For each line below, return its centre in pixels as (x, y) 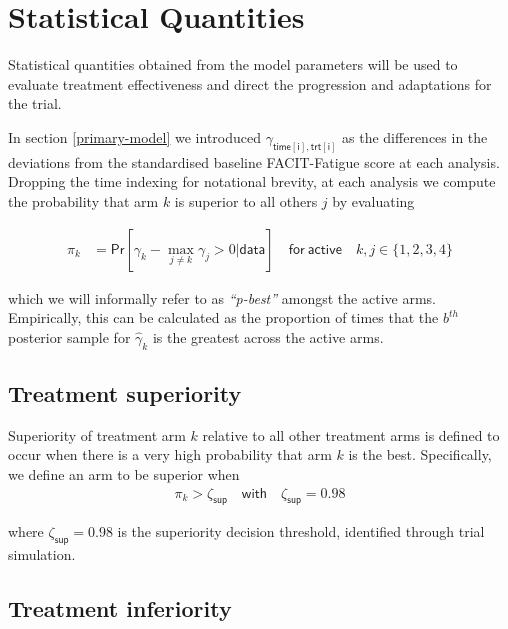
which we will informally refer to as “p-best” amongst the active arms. (222, 297)
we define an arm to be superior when (124, 473)
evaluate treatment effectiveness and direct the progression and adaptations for (250, 83)
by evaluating (373, 200)
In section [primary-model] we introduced (134, 136)
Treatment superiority (125, 392)
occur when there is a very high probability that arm (170, 454)
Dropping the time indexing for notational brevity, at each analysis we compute (252, 181)
